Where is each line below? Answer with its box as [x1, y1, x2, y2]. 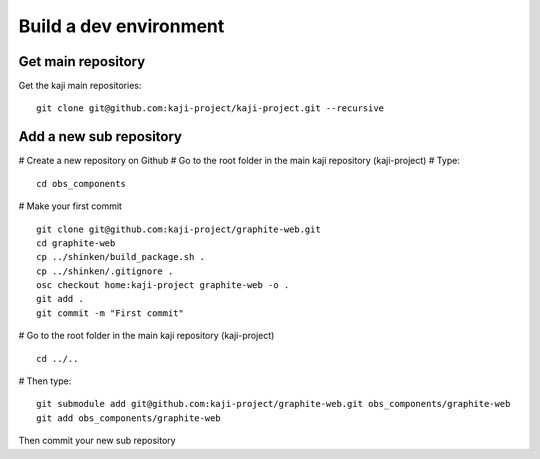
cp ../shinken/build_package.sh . [36, 251, 205, 263]
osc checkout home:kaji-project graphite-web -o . [36, 280, 290, 291]
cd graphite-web [36, 237, 116, 249]
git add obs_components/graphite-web [36, 412, 222, 424]
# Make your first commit [18, 200, 122, 212]
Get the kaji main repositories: [18, 80, 142, 92]
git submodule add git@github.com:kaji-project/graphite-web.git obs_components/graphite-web [36, 398, 511, 410]
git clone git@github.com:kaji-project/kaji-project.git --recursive [36, 103, 385, 114]
